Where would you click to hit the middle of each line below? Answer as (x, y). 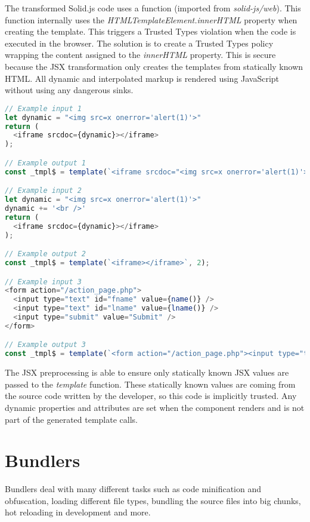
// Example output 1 (46, 163)
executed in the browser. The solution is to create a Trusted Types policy (139, 43)
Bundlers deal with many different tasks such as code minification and (133, 489)
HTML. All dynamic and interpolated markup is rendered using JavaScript (142, 78)
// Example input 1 (43, 108)
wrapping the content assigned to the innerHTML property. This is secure (140, 55)
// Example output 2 (46, 254)
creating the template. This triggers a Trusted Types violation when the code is (151, 31)
